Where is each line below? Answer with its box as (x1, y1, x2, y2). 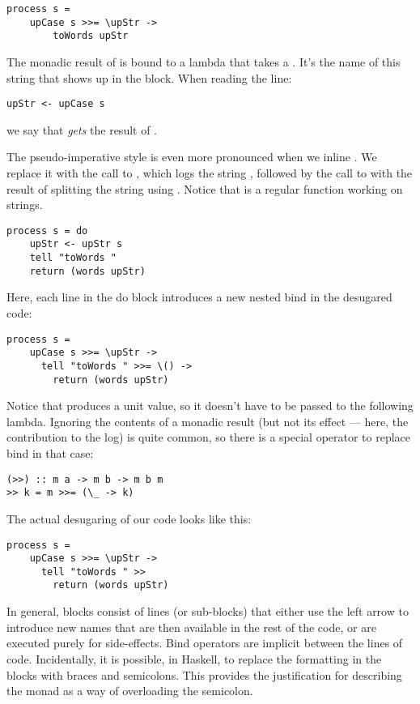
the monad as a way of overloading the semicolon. (6, 682, 253, 699)
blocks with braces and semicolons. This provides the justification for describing (6, 666, 402, 683)
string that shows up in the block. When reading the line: (6, 69, 292, 86)
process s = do (6, 224, 88, 237)
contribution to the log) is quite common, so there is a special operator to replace (6, 429, 411, 446)
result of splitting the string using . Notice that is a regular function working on (6, 180, 403, 197)
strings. (6, 196, 43, 213)
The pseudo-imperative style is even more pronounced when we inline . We (6, 148, 377, 165)
